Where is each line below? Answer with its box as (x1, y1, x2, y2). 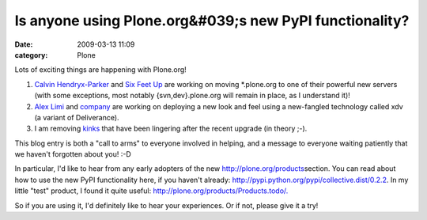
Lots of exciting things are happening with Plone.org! (14, 65, 187, 74)
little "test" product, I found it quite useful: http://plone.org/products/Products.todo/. (14, 186, 289, 195)
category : (14, 50, 48, 59)
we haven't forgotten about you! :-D (14, 150, 131, 159)
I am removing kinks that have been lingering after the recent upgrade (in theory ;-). (34, 123, 308, 134)
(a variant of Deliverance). (34, 112, 119, 122)
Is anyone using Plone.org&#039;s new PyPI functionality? (14, 12, 410, 29)
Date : (14, 40, 33, 49)
